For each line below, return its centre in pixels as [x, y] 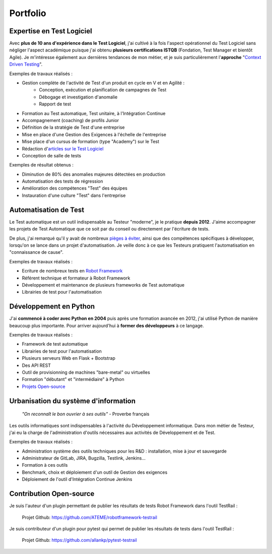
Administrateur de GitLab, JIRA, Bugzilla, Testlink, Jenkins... [84, 458]
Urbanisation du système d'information [73, 401]
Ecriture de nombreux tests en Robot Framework [72, 271]
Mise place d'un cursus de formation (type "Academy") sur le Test [91, 142]
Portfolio [28, 13]
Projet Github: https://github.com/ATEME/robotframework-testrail [89, 517]
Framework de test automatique [55, 344]
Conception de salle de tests [52, 155]
